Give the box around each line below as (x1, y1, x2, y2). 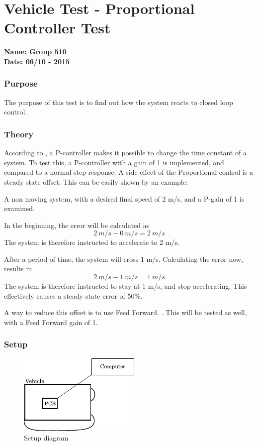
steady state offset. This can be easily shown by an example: (4, 176, 188, 187)
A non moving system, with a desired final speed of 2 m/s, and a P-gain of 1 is (4, 193, 245, 204)
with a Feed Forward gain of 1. (4, 317, 98, 327)
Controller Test (4, 17, 111, 38)
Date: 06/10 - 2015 (4, 56, 70, 66)
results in (4, 263, 32, 274)
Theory (4, 127, 34, 140)
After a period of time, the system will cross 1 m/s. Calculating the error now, (4, 253, 243, 264)
